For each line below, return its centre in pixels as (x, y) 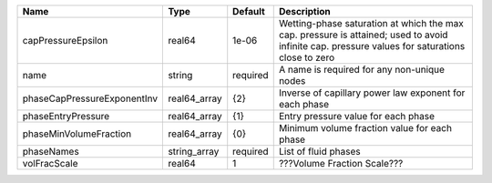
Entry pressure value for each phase (356, 116)
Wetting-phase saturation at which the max (371, 23)
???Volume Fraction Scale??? (341, 163)
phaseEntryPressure (66, 116)
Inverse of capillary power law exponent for (372, 93)
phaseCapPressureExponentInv (90, 98)
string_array (194, 152)
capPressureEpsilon (65, 41)
